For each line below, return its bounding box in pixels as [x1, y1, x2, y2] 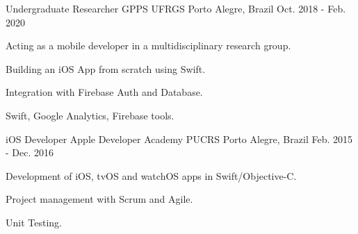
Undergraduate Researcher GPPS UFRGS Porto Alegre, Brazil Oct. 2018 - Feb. [6, 1, 346, 15]
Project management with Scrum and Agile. [6, 192, 193, 206]
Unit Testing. [6, 215, 62, 229]
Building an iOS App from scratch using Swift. [6, 61, 206, 76]
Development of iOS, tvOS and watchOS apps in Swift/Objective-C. [6, 168, 297, 183]
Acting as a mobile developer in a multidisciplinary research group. [6, 38, 291, 53]
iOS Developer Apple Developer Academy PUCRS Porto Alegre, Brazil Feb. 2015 [6, 131, 352, 146]
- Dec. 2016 [6, 145, 54, 160]
